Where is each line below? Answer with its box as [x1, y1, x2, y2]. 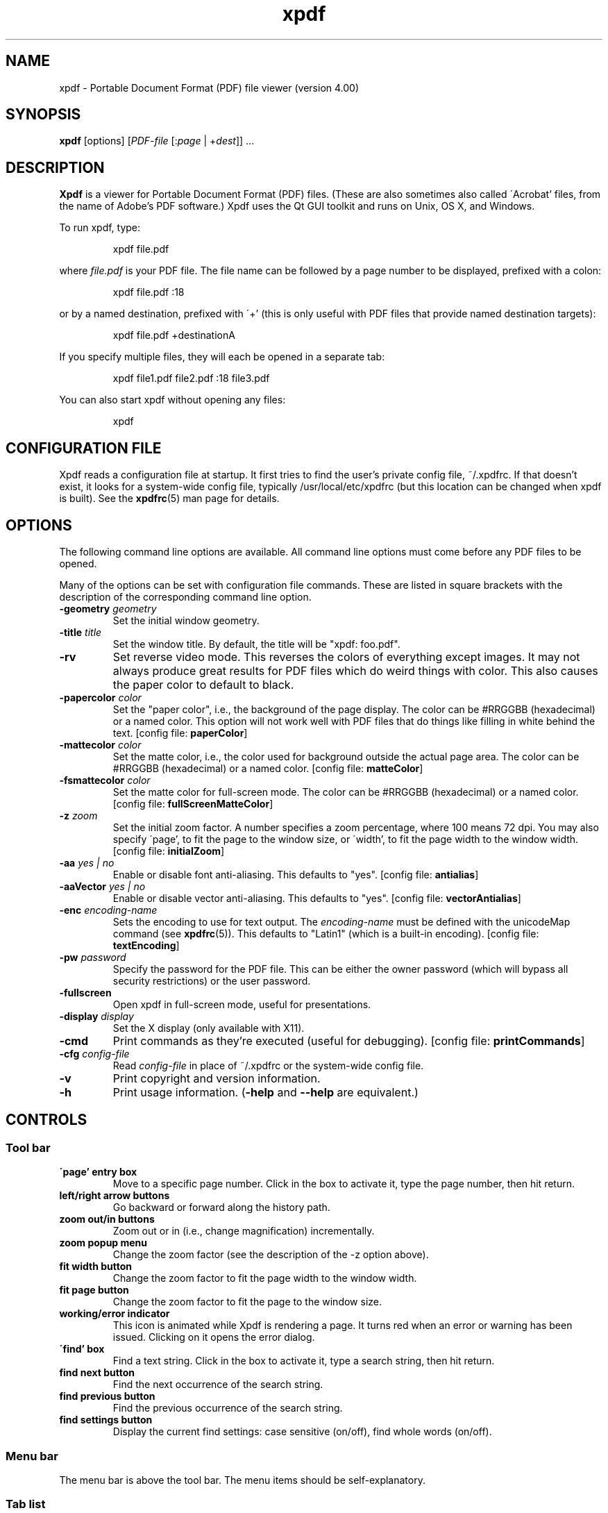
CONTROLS [6, 1111, 87, 1129]
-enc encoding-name [59, 903, 158, 916]
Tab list [6, 1497, 46, 1512]
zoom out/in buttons [59, 1213, 155, 1226]
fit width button [59, 1260, 133, 1273]
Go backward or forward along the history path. [112, 1201, 330, 1214]
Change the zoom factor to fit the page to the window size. [112, 1296, 382, 1308]
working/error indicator [59, 1307, 170, 1320]
